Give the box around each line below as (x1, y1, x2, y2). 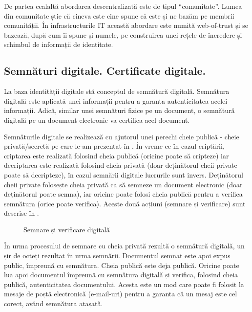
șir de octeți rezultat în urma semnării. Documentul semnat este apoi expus (4, 250, 231, 261)
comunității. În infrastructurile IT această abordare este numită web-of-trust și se (4, 20, 249, 30)
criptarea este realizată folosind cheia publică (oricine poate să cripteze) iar (4, 150, 229, 160)
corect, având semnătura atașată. (4, 298, 103, 309)
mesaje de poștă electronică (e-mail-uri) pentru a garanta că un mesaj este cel (4, 289, 237, 299)
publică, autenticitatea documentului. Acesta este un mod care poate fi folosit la (4, 279, 244, 289)
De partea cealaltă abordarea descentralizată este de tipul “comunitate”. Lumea (4, 1, 242, 11)
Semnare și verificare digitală (23, 224, 110, 234)
